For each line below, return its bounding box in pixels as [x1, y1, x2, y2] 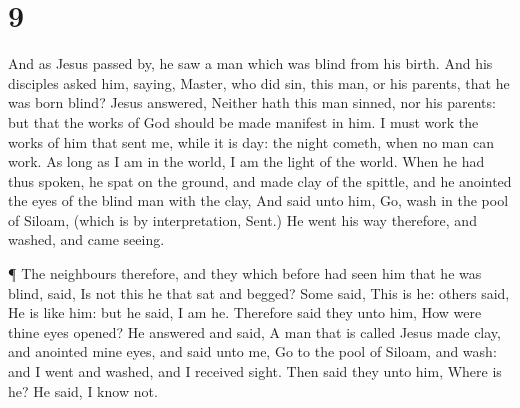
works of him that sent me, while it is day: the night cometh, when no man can [8, 131, 494, 152]
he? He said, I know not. [8, 380, 158, 401]
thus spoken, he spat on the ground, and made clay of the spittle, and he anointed [8, 170, 512, 191]
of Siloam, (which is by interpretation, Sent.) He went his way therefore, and [8, 209, 477, 230]
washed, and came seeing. [8, 229, 165, 250]
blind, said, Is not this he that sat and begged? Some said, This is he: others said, [8, 282, 510, 303]
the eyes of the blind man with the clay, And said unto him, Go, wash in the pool [8, 190, 509, 211]
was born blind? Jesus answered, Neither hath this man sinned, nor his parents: [8, 92, 496, 113]
